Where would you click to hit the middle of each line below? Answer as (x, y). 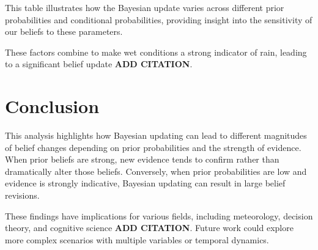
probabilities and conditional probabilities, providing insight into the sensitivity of (159, 19)
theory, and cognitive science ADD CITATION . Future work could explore (149, 228)
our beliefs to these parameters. (64, 31)
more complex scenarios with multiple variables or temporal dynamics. (137, 239)
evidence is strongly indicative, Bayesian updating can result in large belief (145, 183)
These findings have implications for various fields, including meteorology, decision (159, 215)
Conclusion (52, 106)
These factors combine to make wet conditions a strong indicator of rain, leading (156, 52)
